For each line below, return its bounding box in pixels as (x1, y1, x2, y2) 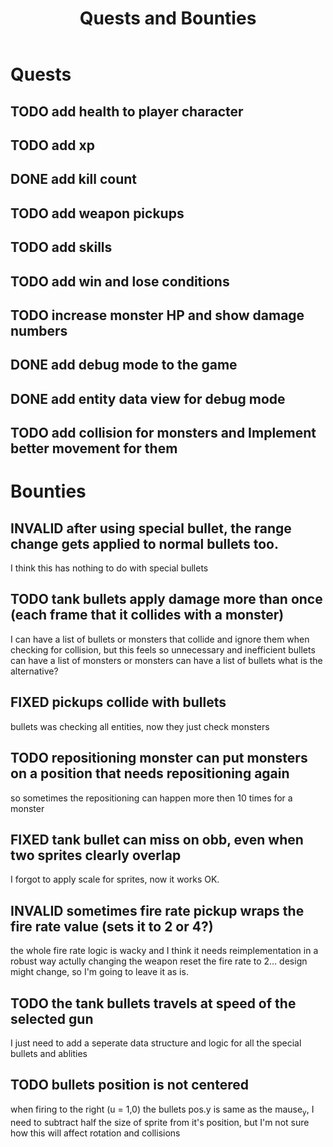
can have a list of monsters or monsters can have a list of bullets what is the (10, 654, 323, 666)
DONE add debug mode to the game (10, 357, 238, 374)
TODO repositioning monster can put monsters (10, 750, 308, 767)
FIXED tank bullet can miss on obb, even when (10, 831, 304, 848)
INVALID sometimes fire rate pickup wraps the (10, 902, 305, 919)
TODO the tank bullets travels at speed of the (10, 995, 297, 1012)
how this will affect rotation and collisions (10, 1127, 181, 1139)
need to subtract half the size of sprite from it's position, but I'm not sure (10, 1116, 310, 1128)
